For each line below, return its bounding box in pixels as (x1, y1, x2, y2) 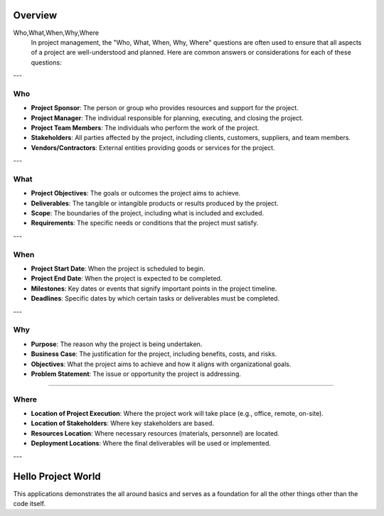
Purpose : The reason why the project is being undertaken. (31, 340, 203, 348)
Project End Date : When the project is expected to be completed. (31, 274, 223, 283)
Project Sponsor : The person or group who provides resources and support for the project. (31, 104, 299, 112)
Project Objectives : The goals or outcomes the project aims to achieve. (31, 189, 241, 198)
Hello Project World (13, 471, 101, 483)
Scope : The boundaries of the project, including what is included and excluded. (31, 209, 265, 217)
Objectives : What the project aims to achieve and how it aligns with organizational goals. (31, 360, 292, 368)
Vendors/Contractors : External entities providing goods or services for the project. (31, 143, 275, 152)
